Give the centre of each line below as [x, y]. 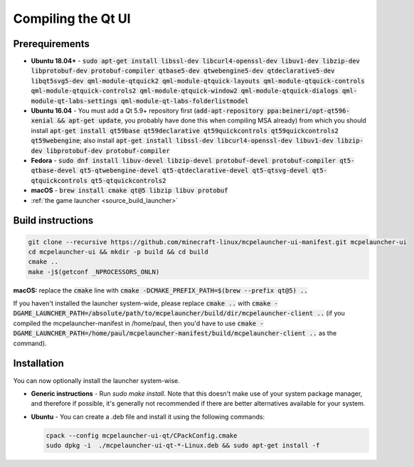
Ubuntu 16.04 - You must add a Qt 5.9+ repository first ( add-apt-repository [147, 111]
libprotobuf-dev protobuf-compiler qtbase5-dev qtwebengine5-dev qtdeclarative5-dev [183, 71]
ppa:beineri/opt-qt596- [308, 111]
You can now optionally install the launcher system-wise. [97, 380]
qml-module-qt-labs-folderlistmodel [185, 101]
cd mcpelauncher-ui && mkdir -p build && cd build [118, 252]
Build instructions [53, 221]
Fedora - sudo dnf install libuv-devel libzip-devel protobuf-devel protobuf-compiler [184, 160]
